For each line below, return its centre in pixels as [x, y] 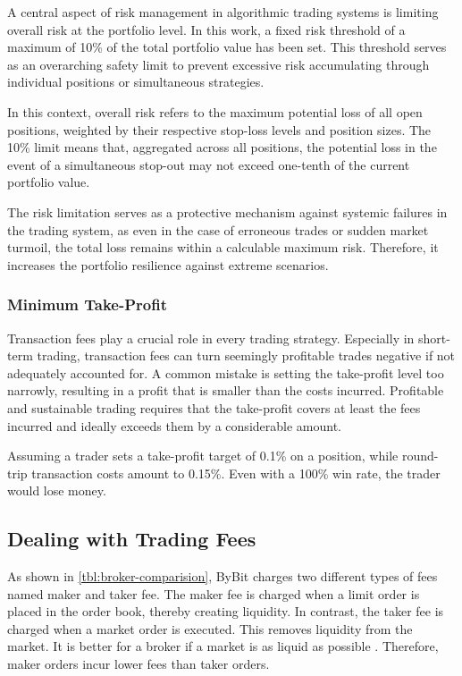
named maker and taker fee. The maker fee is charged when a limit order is [214, 593]
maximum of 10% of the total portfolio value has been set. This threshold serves [227, 47]
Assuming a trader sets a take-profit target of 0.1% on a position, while [203, 456]
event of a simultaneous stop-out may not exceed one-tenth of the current [209, 164]
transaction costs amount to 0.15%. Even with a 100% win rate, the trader [236, 473]
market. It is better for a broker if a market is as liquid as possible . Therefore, [223, 646]
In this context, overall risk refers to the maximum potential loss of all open [215, 111]
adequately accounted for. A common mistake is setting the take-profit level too [226, 372]
